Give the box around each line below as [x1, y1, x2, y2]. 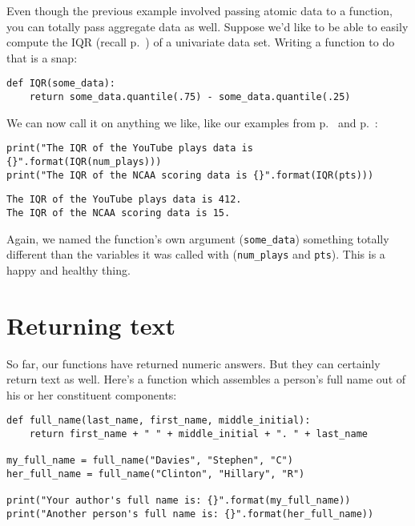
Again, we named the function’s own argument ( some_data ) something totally [6, 230, 389, 247]
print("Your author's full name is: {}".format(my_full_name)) [6, 495, 351, 507]
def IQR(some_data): [6, 78, 116, 90]
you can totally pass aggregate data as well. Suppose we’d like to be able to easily [6, 18, 409, 34]
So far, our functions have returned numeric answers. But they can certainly [6, 355, 381, 371]
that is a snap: [6, 49, 78, 66]
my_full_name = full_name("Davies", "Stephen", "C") [6, 455, 293, 467]
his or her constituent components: [6, 386, 177, 403]
